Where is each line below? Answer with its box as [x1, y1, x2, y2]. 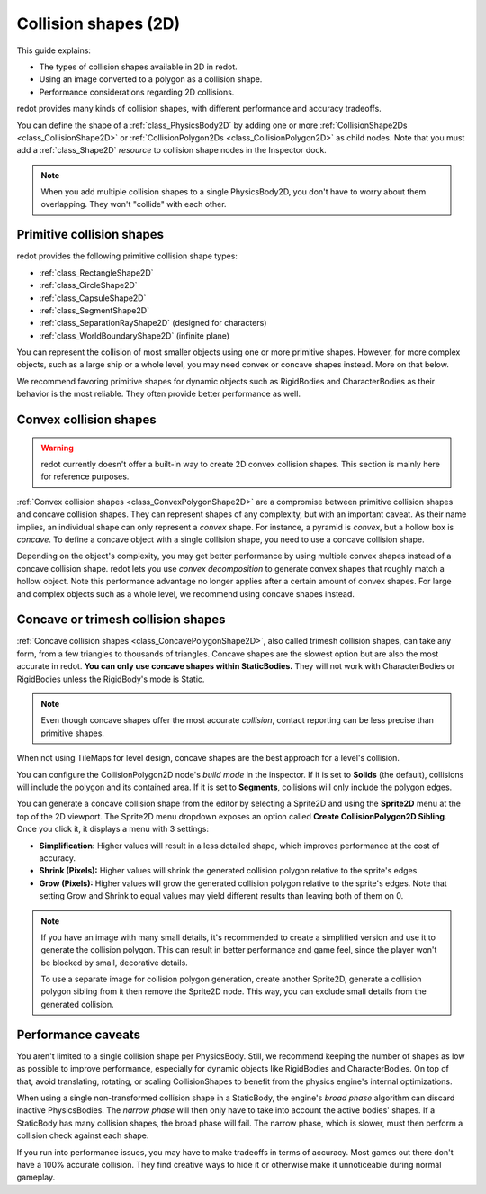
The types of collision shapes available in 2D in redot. [39, 61, 238, 72]
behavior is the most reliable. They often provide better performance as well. [16, 388, 301, 400]
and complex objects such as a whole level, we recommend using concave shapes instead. [16, 588, 355, 599]
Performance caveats [16, 1027, 141, 1042]
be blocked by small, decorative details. [40, 957, 188, 968]
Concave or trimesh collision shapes [16, 612, 226, 628]
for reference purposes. [40, 471, 130, 482]
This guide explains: [16, 45, 92, 56]
